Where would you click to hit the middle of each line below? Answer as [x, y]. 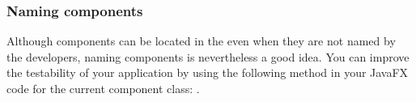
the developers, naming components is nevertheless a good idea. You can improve [208, 56]
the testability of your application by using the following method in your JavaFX [208, 72]
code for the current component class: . [103, 88]
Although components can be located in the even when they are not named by [201, 41]
